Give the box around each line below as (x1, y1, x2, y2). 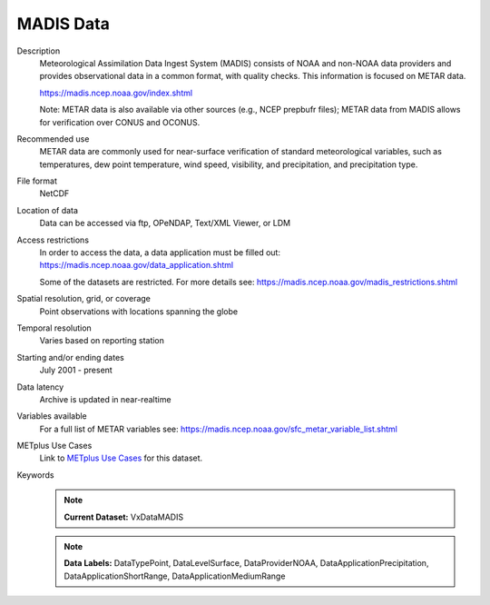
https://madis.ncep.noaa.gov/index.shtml (39, 87, 193, 98)
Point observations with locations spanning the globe (39, 305, 239, 317)
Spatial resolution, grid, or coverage (16, 293, 152, 304)
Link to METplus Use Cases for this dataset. (39, 452, 203, 463)
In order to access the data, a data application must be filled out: (39, 247, 281, 258)
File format (16, 175, 58, 186)
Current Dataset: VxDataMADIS (64, 511, 184, 522)
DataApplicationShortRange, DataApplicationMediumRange (64, 570, 286, 581)
